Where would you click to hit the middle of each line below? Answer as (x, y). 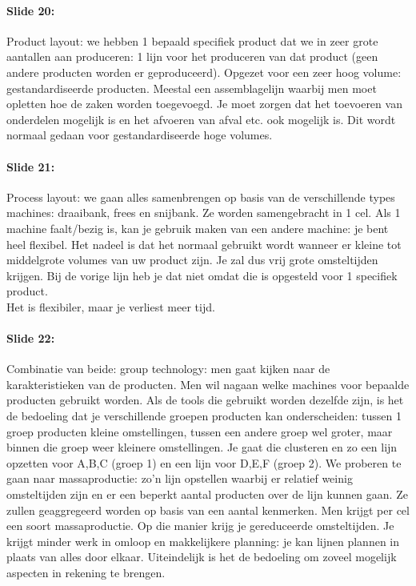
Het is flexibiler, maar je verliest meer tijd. (111, 306)
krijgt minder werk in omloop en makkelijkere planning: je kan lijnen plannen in (203, 541)
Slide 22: (31, 338)
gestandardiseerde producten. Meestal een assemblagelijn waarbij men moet (192, 88)
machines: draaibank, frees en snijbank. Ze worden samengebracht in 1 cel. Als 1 (204, 213)
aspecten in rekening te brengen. (86, 573)
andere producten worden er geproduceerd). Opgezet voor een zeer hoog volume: (204, 72)
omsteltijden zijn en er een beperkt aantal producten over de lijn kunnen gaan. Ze (207, 494)
